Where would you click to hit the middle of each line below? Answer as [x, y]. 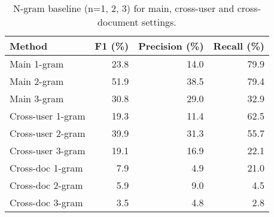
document [118, 22]
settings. [159, 22]
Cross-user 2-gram [48, 133]
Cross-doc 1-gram [46, 168]
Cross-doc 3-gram [46, 202]
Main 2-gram [37, 81]
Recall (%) [239, 46]
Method [29, 46]
